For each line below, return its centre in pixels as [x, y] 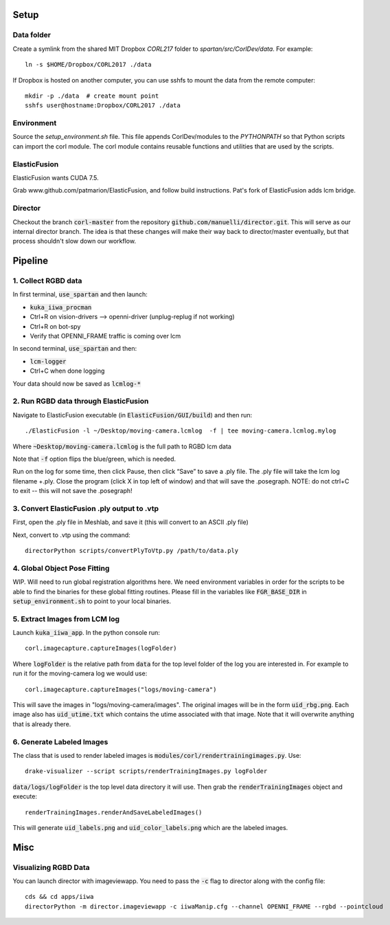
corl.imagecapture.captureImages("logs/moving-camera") [121, 689]
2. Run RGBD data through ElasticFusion [81, 401]
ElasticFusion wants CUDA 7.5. [56, 178]
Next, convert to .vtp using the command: [71, 535]
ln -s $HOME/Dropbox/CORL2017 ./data [89, 65]
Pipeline [31, 261]
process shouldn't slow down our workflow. [74, 241]
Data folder [32, 35]
